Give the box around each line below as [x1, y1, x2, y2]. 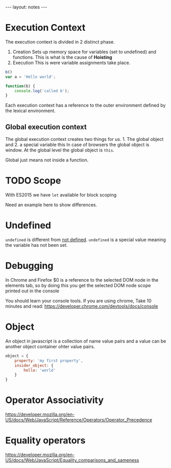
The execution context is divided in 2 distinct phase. [5, 38, 115, 45]
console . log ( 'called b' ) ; [14, 88, 70, 93]
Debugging [5, 260, 54, 272]
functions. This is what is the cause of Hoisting [12, 54, 112, 60]
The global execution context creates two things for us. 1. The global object [5, 136, 164, 142]
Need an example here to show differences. [5, 202, 97, 208]
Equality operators [5, 435, 86, 446]
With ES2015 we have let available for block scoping [5, 192, 117, 198]
